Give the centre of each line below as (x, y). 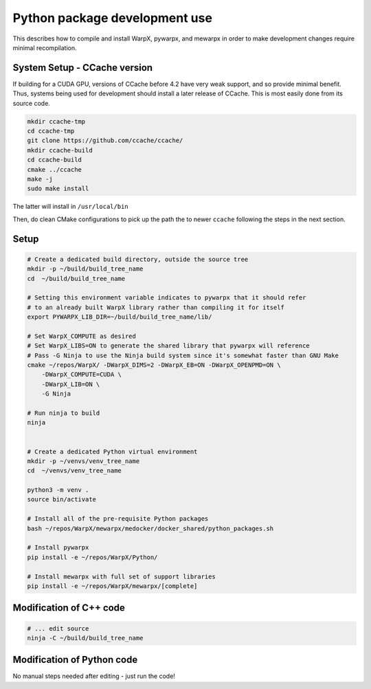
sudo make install (58, 189)
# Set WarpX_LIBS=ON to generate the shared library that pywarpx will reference (169, 346)
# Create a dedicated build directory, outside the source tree (138, 259)
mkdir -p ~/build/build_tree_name (85, 269)
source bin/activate (61, 499)
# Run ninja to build (64, 413)
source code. (32, 103)
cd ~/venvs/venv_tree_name (74, 471)
